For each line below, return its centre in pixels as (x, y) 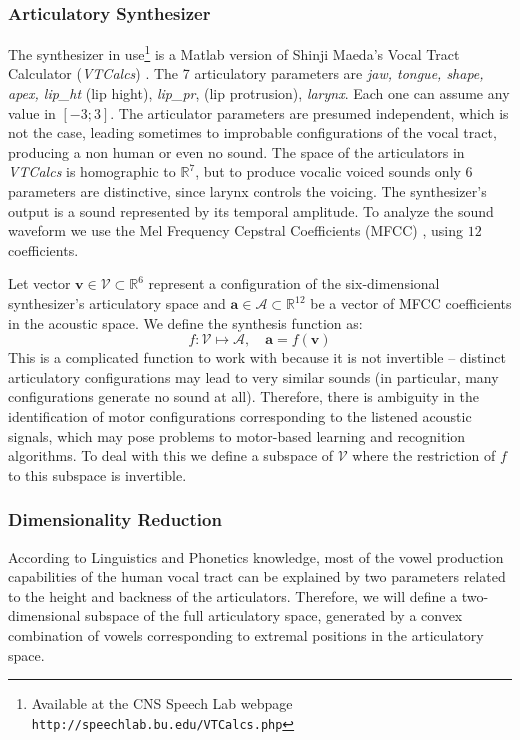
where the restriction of (424, 455)
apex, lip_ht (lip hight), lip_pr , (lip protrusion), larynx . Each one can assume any (259, 93)
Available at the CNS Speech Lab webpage (162, 703)
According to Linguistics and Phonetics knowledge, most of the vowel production (256, 556)
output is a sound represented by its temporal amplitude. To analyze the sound (251, 210)
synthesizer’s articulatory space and (117, 303)
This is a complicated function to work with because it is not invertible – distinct (257, 357)
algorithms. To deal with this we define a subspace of (171, 455)
